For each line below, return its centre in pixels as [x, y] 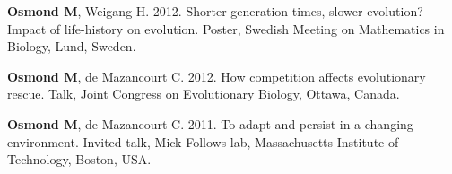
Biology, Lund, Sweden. [72, 46]
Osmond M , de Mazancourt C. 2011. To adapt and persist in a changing [210, 123]
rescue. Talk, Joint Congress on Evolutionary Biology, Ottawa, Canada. [204, 94]
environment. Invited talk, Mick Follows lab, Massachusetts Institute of [203, 141]
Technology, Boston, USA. [79, 159]
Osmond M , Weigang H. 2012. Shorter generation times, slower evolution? [215, 11]
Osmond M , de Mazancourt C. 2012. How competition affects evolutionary [217, 76]
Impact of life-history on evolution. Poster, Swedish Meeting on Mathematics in [226, 28]
